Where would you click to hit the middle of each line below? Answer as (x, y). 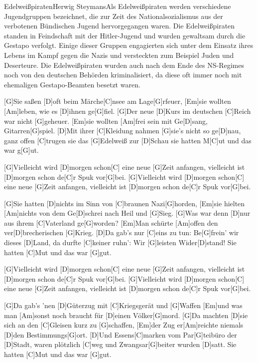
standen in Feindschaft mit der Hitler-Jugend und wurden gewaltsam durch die (125, 35)
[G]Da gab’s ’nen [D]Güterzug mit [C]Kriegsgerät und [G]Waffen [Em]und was (123, 305)
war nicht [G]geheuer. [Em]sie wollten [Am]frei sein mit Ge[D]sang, (106, 121)
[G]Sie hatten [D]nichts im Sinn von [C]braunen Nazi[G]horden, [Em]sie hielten (125, 203)
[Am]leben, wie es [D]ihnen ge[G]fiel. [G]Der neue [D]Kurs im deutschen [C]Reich (128, 111)
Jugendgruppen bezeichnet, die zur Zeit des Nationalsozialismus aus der (114, 16)
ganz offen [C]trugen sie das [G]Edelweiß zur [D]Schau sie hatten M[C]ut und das (128, 140)
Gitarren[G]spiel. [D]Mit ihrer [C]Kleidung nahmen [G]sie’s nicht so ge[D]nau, (123, 131)
